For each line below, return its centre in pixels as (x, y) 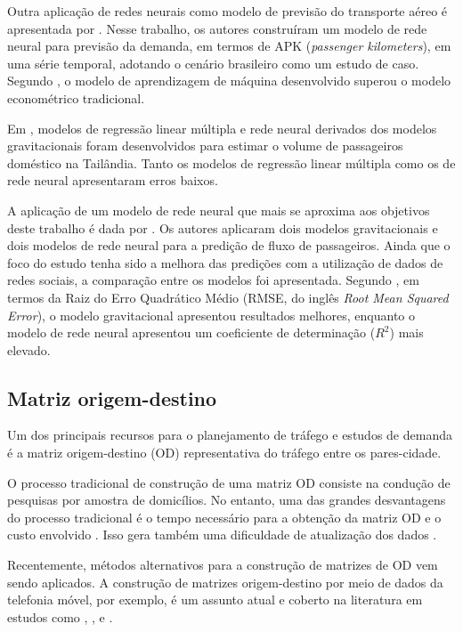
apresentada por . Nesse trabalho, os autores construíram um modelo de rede (217, 28)
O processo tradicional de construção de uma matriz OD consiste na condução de (229, 482)
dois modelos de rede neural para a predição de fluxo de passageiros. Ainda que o (229, 245)
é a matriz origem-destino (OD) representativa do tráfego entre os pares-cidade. (224, 453)
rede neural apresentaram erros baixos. (113, 180)
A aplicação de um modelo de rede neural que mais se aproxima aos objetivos (219, 210)
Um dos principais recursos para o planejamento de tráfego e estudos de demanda (230, 435)
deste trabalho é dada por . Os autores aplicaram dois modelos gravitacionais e (223, 227)
